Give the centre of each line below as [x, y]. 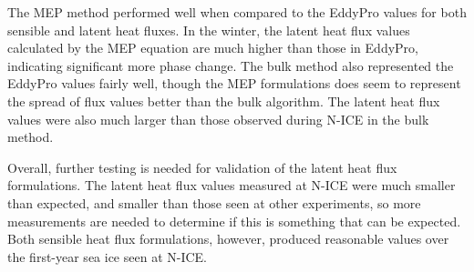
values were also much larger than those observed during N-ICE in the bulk [218, 119]
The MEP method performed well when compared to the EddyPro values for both [237, 12]
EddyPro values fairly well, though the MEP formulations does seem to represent [234, 83]
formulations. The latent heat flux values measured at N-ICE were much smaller [232, 185]
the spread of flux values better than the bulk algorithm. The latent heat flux [224, 101]
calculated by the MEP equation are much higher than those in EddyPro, [213, 48]
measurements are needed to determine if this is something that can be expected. [234, 221]
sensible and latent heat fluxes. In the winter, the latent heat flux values [209, 30]
